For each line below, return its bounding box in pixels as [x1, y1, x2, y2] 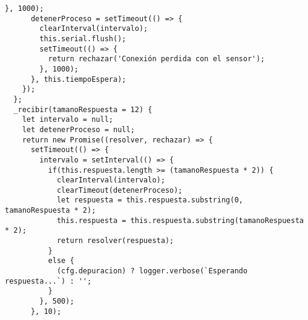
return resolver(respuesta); [56, 236, 174, 245]
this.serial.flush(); [39, 34, 126, 43]
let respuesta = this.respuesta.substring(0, [56, 196, 243, 205]
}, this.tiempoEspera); [30, 75, 126, 84]
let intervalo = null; [22, 115, 113, 124]
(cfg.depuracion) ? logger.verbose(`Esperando [56, 267, 247, 276]
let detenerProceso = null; [22, 125, 135, 134]
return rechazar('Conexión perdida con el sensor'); [48, 55, 265, 64]
